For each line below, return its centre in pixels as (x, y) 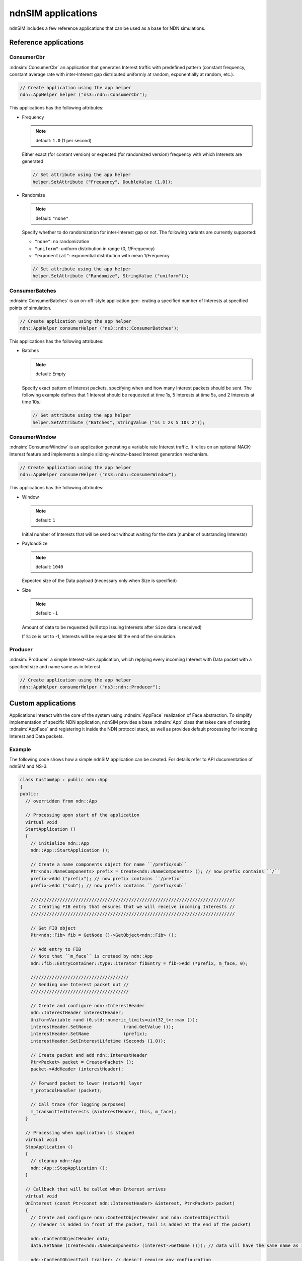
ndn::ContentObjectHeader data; (70, 1239)
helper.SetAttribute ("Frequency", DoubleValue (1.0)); (103, 182)
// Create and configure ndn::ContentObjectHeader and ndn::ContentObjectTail (130, 1217)
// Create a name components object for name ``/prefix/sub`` (109, 865)
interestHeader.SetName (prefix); (89, 1034)
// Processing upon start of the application (82, 815)
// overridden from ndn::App (61, 801)
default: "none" (52, 218)
